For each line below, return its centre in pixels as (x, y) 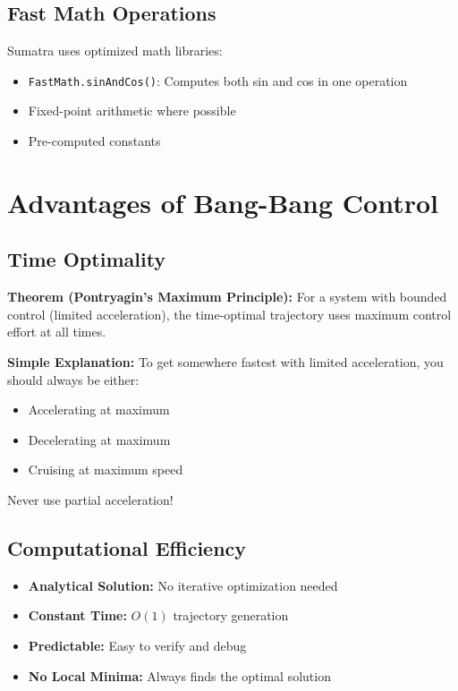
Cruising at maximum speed (106, 469)
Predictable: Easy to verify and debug (137, 645)
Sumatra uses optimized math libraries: (115, 51)
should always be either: (73, 379)
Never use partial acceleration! (90, 499)
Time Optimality (87, 259)
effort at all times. (57, 332)
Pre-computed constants (94, 141)
